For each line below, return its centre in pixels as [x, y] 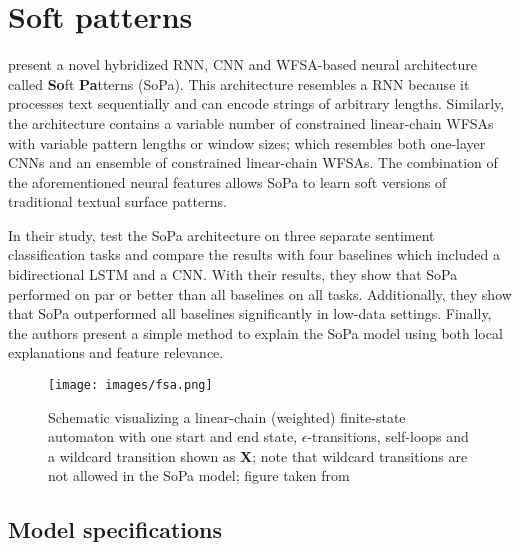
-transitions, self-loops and [388, 436]
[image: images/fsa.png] [130, 385]
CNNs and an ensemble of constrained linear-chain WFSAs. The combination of [253, 162]
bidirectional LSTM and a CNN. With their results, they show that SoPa [233, 274]
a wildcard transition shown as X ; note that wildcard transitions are [258, 455]
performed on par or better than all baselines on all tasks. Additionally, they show [260, 293]
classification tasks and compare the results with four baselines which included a [254, 254]
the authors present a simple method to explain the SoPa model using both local [255, 332]
